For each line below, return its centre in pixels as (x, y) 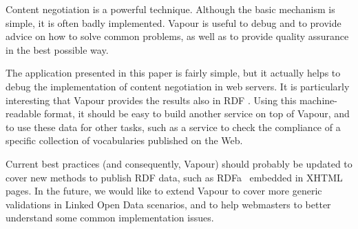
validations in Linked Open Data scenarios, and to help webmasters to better (168, 204)
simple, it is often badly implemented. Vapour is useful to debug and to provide (173, 22)
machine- (318, 100)
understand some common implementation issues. (110, 218)
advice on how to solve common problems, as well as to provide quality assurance (177, 36)
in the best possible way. (57, 49)
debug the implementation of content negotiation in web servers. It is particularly (178, 86)
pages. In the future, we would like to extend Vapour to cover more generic (164, 191)
